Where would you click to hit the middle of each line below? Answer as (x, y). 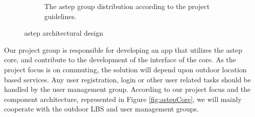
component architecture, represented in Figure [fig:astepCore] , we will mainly (123, 99)
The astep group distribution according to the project (127, 6)
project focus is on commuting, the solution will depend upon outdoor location (125, 69)
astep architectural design (64, 33)
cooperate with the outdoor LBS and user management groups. (101, 109)
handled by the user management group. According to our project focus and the (127, 89)
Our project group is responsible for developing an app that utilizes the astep (123, 49)
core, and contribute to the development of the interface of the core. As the (120, 60)
